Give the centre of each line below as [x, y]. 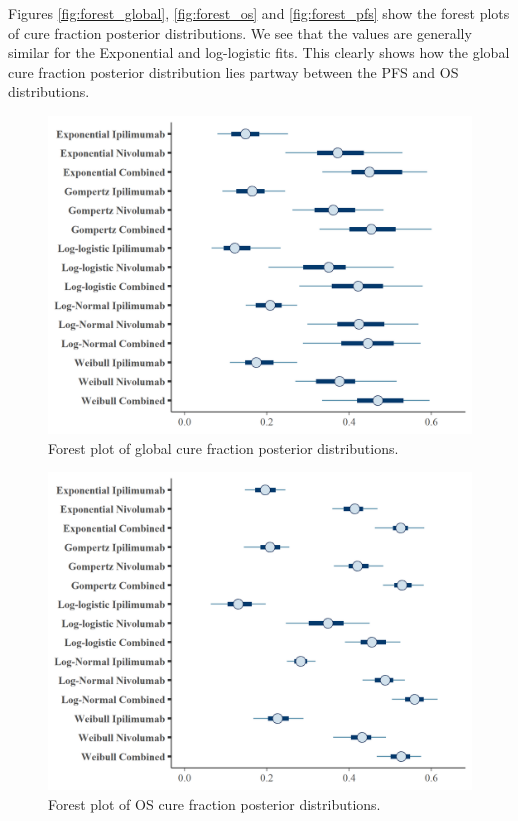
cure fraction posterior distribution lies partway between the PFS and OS [233, 71]
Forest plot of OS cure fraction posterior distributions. [214, 803]
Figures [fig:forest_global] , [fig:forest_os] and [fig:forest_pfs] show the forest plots [259, 13]
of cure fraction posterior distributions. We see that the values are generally [240, 32]
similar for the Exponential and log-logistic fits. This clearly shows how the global [259, 52]
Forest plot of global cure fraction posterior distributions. [223, 447]
